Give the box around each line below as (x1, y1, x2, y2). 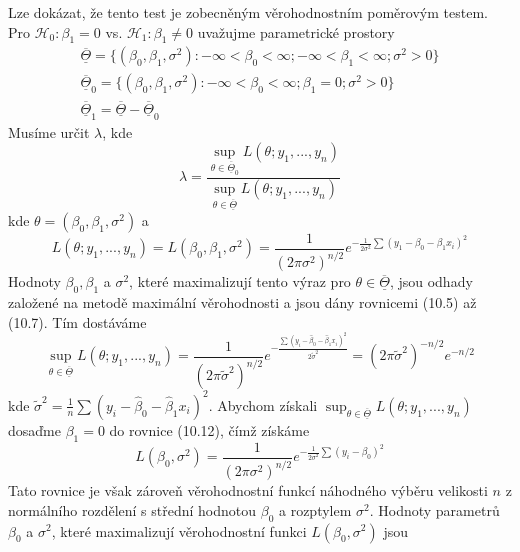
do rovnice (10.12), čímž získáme (109, 419, 310, 440)
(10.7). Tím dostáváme (8, 311, 147, 332)
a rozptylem (278, 499, 352, 520)
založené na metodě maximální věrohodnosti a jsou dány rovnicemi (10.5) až (8, 292, 477, 313)
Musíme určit (8, 121, 90, 142)
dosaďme (8, 419, 61, 440)
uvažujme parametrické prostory (197, 21, 395, 42)
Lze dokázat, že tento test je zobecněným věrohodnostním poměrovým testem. (8, 2, 488, 22)
